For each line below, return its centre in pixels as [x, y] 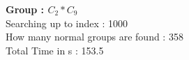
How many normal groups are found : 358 [94, 37]
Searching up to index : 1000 [67, 23]
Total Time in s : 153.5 [55, 50]
